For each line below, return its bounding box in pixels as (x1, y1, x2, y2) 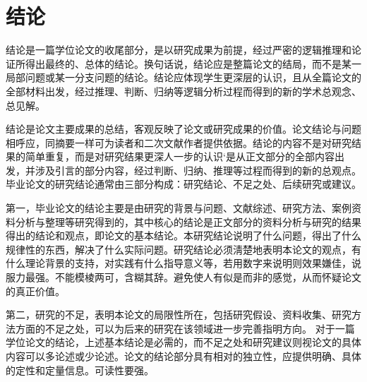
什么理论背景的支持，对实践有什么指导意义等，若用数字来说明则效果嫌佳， (6, 256, 351, 270)
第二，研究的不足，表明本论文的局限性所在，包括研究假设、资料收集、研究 (6, 307, 351, 322)
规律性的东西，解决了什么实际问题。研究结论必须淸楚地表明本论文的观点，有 (6, 241, 361, 256)
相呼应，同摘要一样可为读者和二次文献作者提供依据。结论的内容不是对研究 (6, 135, 351, 150)
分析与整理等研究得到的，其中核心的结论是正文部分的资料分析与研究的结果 (15, 214, 361, 229)
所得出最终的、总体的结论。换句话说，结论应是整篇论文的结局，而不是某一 (15, 56, 361, 71)
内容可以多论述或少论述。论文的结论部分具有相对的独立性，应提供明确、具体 (6, 349, 361, 363)
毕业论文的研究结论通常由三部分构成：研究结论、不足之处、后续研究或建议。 (6, 177, 361, 191)
